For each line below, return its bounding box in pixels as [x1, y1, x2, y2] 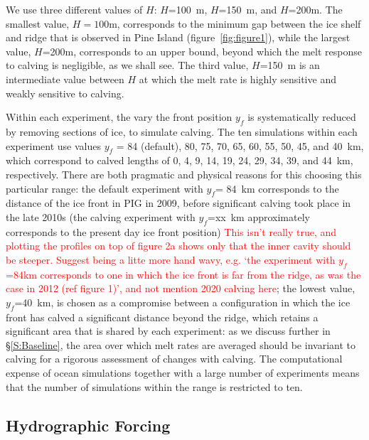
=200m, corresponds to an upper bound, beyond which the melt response [42, 43, 362, 58]
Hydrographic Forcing [6, 414, 171, 436]
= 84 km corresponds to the [215, 181, 339, 195]
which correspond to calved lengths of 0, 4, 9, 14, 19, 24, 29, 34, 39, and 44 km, [6, 153, 353, 168]
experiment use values [6, 138, 101, 153]
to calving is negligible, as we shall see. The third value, [6, 58, 249, 73]
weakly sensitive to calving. [6, 85, 124, 100]
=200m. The [288, 2, 343, 16]
